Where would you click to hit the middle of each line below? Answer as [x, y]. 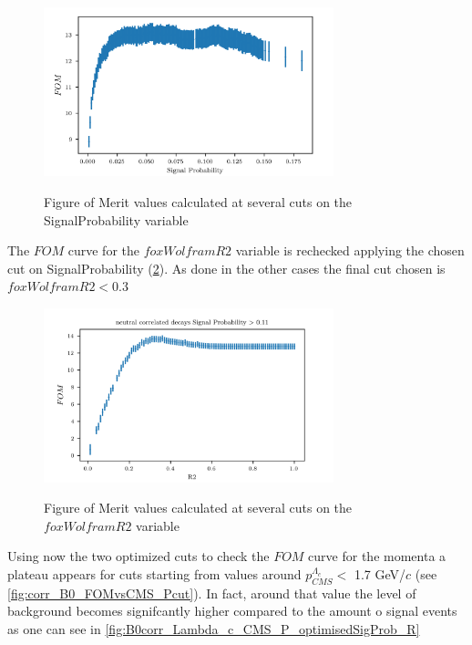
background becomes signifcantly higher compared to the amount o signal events [232, 611]
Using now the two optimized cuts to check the [139, 556]
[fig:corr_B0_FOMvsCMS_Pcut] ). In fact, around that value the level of [212, 593]
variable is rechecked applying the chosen [350, 250]
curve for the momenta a [377, 556]
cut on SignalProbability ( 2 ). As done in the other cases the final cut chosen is [226, 268]
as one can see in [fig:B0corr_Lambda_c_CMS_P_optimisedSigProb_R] [214, 628]
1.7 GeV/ [380, 574]
